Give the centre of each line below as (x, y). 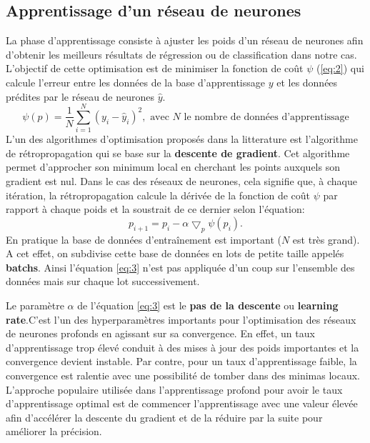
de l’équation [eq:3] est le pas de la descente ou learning (208, 305)
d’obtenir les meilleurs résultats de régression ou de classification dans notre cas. (181, 54)
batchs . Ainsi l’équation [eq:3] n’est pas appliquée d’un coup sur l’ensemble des (180, 267)
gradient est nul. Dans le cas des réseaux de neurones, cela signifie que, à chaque (181, 181)
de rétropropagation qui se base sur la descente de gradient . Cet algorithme (178, 153)
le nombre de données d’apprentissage (266, 117)
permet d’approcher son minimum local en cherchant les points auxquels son (173, 167)
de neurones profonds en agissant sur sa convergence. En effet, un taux (160, 333)
